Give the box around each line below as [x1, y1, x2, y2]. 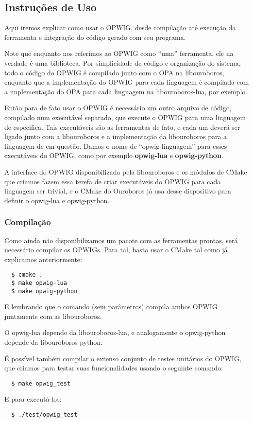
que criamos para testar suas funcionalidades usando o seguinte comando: [4, 363, 223, 373]
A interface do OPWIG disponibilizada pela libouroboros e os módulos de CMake [4, 166, 247, 176]
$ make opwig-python [11, 287, 78, 295]
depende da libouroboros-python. [4, 337, 103, 347]
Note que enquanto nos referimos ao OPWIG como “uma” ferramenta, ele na [4, 48, 234, 58]
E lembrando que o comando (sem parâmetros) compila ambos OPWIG [4, 301, 218, 312]
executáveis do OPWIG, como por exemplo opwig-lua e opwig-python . [4, 150, 223, 160]
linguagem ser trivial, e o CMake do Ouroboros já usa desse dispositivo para [4, 186, 232, 196]
